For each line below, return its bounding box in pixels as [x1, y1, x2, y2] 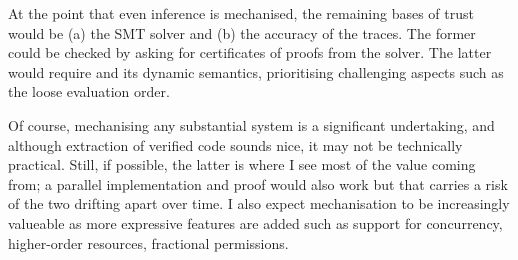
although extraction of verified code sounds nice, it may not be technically [8, 134, 463, 155]
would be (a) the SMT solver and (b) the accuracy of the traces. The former [8, 22, 476, 43]
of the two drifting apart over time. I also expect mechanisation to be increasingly [8, 193, 510, 214]
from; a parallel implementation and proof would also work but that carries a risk [8, 173, 508, 194]
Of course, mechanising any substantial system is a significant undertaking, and [8, 114, 495, 135]
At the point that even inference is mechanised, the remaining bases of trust [8, 3, 474, 23]
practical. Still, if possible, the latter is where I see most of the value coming [8, 154, 476, 175]
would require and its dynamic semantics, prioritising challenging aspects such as [8, 61, 504, 82]
